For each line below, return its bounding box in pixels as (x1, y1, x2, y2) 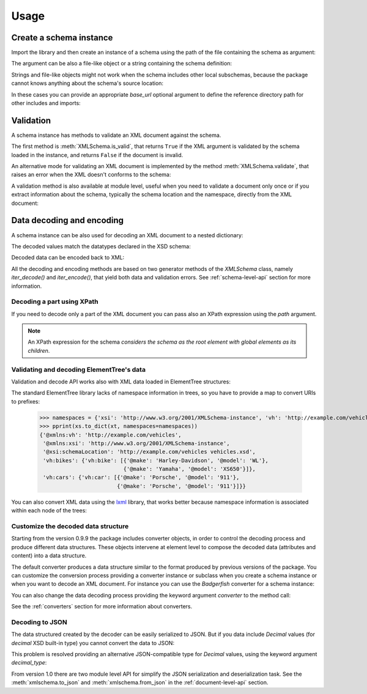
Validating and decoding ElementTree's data (11, 365, 146, 374)
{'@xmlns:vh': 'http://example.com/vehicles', (39, 431, 182, 438)
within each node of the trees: (11, 507, 87, 514)
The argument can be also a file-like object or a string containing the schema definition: (11, 60, 232, 67)
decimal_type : (11, 659, 47, 666)
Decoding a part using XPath (11, 297, 98, 306)
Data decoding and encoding (11, 215, 124, 226)
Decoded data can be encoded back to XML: (11, 254, 125, 261)
